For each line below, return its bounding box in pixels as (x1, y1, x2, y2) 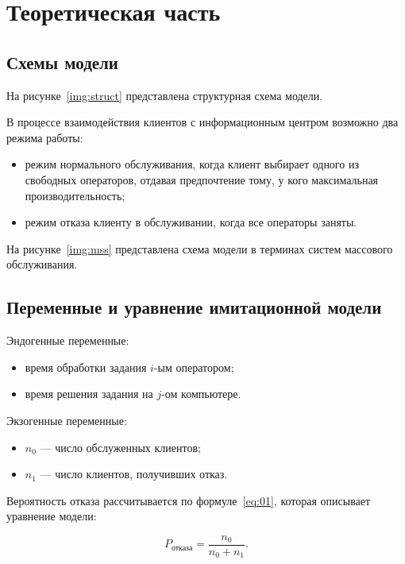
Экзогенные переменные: (6, 411, 127, 428)
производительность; (25, 187, 125, 203)
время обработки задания (25, 358, 147, 375)
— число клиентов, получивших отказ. (40, 465, 228, 482)
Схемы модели (6, 49, 118, 74)
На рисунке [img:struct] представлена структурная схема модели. (6, 87, 323, 103)
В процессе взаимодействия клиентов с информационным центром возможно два (6, 114, 399, 130)
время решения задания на (25, 385, 153, 402)
